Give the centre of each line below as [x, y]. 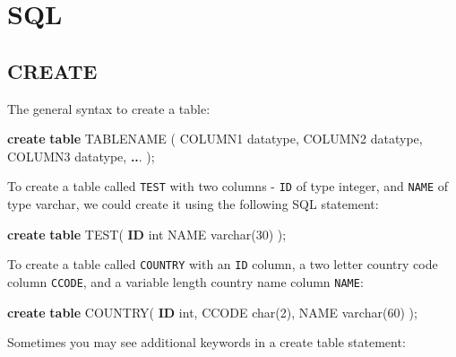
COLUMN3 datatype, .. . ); [81, 156]
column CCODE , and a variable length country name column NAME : [185, 281]
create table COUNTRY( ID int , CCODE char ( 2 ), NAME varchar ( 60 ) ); [212, 312]
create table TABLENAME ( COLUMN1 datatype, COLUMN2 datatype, [215, 139]
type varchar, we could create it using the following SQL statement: [193, 204]
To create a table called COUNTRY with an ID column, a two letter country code [223, 264]
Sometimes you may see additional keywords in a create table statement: [206, 342]
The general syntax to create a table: [109, 108]
